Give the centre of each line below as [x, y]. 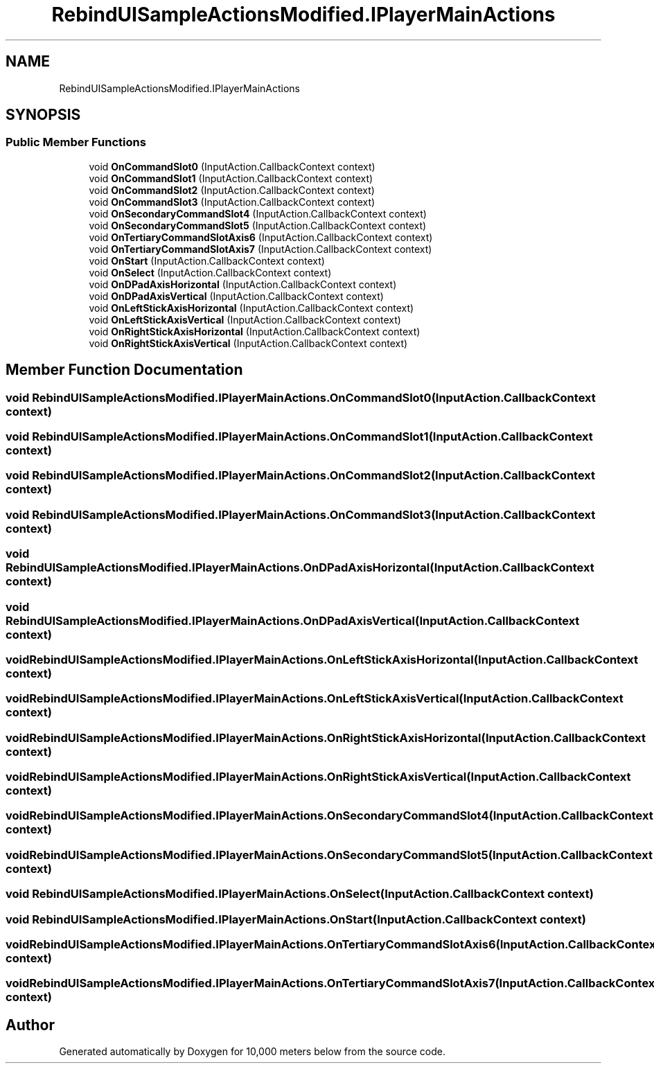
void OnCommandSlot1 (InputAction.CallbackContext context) [231, 178]
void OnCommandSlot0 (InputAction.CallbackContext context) [232, 166]
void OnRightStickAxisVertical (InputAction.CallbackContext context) [248, 343]
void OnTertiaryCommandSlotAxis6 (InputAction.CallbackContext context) [261, 237]
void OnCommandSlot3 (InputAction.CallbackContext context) [232, 202]
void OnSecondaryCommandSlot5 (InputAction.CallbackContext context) [258, 225]
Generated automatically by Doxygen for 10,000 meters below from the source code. [252, 1052]
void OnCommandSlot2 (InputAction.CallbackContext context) [232, 190]
